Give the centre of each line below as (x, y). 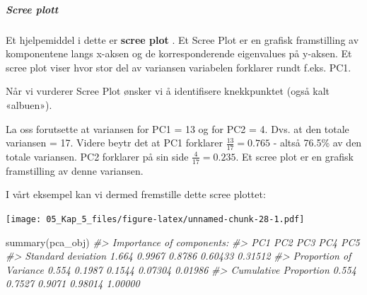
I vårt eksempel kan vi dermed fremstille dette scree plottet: (136, 194)
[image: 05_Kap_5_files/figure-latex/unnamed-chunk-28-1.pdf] (155, 219)
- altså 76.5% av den (318, 143)
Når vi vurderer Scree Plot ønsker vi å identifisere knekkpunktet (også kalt (168, 91)
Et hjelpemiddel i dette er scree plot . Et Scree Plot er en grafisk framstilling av (182, 39)
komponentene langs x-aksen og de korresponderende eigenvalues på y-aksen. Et (179, 53)
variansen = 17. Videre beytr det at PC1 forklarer (114, 143)
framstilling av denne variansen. (75, 170)
